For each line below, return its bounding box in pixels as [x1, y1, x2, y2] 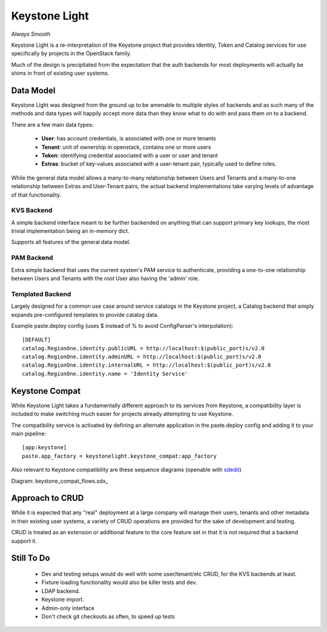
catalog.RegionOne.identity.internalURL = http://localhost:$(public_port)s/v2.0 [22, 362, 271, 369]
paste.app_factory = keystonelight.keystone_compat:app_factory [22, 452, 217, 460]
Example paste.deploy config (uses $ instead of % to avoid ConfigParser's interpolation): [11, 322, 234, 329]
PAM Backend [11, 254, 53, 262]
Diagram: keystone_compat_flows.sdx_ [11, 477, 108, 484]
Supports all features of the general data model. [11, 239, 131, 246]
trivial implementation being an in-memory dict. [11, 228, 130, 235]
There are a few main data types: [11, 121, 94, 128]
